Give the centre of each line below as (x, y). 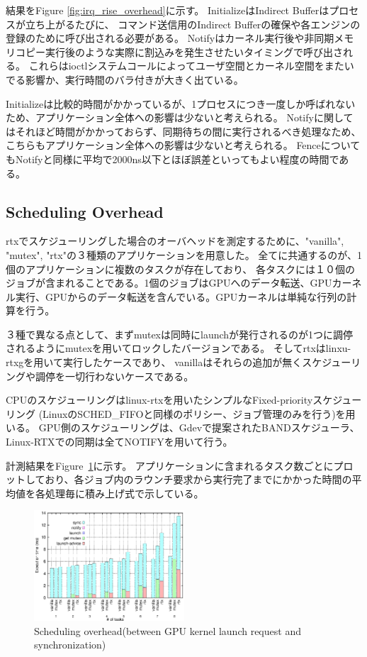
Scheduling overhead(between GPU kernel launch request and (168, 630)
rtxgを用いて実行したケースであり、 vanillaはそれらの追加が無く (154, 362)
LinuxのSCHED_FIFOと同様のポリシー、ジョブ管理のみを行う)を (194, 413)
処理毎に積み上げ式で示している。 (124, 493)
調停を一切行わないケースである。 (114, 376)
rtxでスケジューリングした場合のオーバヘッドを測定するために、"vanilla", (175, 241)
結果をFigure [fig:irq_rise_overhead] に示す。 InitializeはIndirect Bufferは (168, 10)
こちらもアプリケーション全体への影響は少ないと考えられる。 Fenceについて (183, 145)
